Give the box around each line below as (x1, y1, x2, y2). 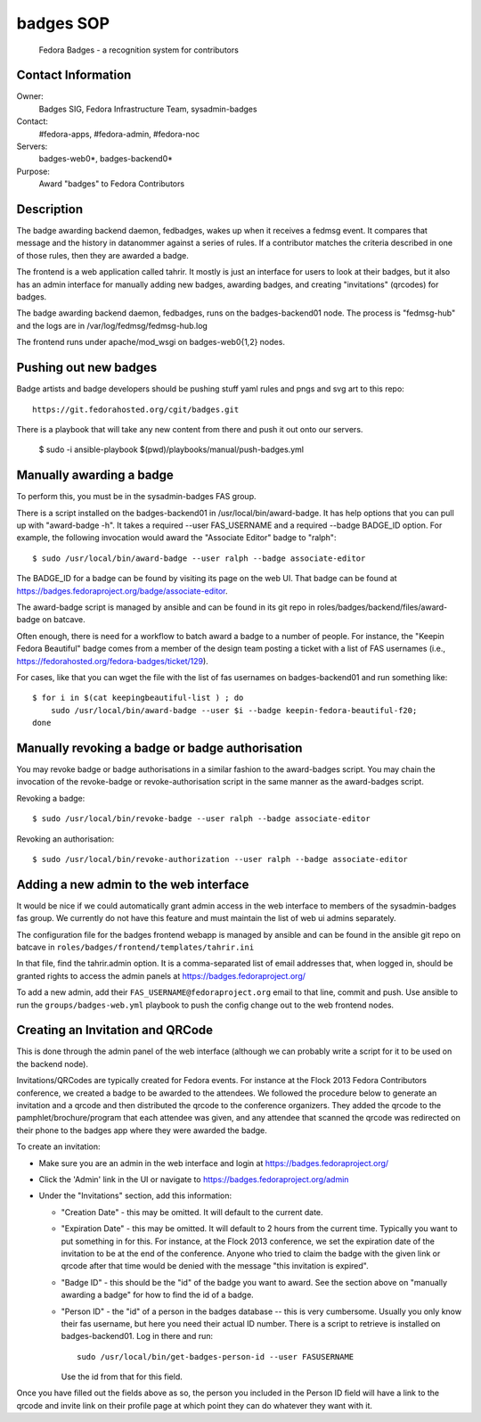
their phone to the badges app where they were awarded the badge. (16, 1124, 267, 1136)
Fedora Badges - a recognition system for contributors (38, 45, 240, 55)
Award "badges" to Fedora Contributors (38, 178, 185, 189)
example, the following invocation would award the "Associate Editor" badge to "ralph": (16, 532, 337, 543)
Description (16, 201, 84, 217)
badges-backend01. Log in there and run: (61, 1331, 214, 1342)
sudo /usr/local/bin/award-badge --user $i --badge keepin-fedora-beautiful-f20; (50, 705, 418, 715)
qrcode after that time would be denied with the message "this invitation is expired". (61, 1261, 369, 1271)
